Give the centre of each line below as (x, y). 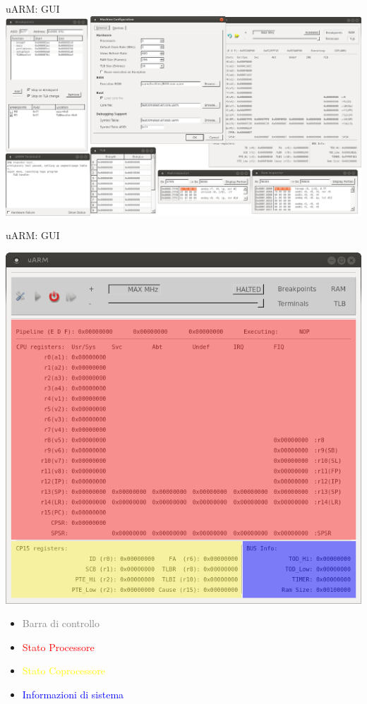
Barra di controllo (61, 623)
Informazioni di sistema (73, 694)
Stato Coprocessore (64, 670)
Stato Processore (58, 647)
